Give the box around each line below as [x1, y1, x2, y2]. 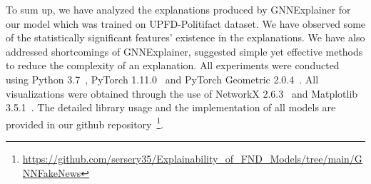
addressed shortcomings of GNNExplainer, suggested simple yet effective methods [6, 44, 363, 58]
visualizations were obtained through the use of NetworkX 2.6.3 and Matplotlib [6, 86, 358, 101]
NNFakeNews [22, 165, 81, 180]
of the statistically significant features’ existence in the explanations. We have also [6, 30, 365, 45]
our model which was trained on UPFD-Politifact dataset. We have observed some [6, 16, 366, 31]
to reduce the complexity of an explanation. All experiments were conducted [6, 58, 340, 73]
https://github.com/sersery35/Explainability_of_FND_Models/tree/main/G [22, 151, 362, 165]
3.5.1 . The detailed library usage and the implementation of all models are [6, 100, 336, 115]
